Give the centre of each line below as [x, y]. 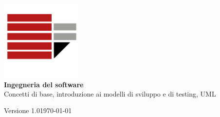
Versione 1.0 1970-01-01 [38, 110]
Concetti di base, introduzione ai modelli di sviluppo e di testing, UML [110, 94]
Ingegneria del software [44, 84]
